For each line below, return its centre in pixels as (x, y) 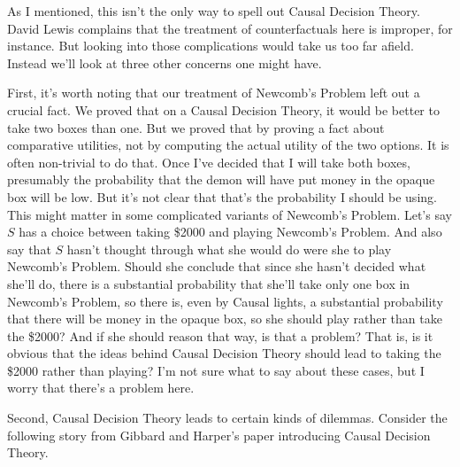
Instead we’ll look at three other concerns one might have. (165, 62)
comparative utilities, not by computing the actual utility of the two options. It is (228, 145)
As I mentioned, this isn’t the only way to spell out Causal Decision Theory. (214, 11)
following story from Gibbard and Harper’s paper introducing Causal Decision (219, 435)
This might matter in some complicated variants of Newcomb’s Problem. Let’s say (230, 214)
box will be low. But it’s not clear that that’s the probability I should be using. (222, 196)
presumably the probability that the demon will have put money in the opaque (221, 179)
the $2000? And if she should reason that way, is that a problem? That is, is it (220, 335)
